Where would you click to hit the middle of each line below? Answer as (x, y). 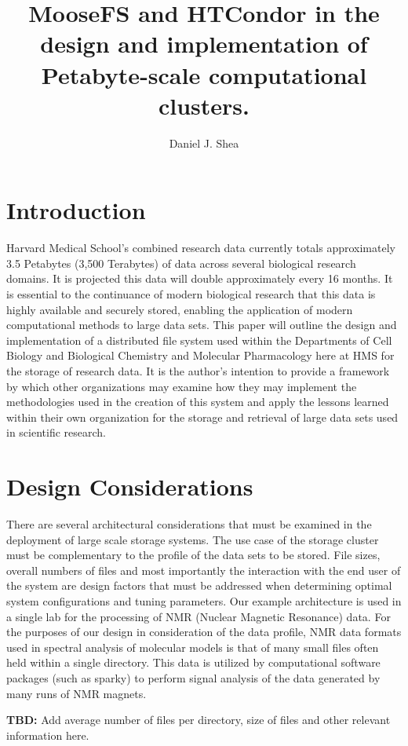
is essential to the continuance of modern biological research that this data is (191, 294)
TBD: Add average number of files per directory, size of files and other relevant (199, 720)
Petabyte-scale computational (204, 74)
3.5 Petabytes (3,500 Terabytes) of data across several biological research (181, 263)
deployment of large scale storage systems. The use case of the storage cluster (193, 539)
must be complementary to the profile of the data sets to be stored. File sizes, (193, 555)
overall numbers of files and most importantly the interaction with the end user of (204, 570)
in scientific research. (56, 432)
